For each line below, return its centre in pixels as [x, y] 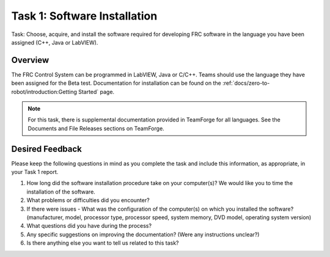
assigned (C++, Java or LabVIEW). [55, 42]
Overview [30, 60]
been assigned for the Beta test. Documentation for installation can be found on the [116, 83]
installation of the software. [61, 192]
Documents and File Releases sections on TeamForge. [96, 128]
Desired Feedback [47, 149]
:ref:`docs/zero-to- [246, 83]
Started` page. [97, 92]
